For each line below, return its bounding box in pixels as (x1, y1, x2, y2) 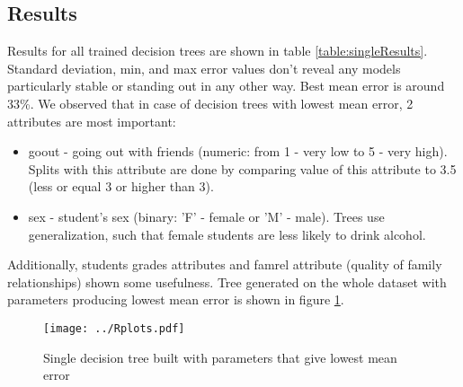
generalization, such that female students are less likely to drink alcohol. (28, 224, 426, 243)
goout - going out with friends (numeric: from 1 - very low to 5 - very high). (28, 142, 448, 161)
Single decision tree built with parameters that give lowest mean (43, 347, 397, 366)
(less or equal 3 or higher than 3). (28, 177, 214, 196)
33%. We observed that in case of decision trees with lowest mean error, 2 (7, 93, 414, 112)
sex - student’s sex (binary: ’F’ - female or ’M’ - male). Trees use (28, 207, 385, 225)
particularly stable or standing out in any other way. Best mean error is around (7, 76, 445, 95)
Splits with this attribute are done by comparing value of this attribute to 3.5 (28, 159, 457, 178)
